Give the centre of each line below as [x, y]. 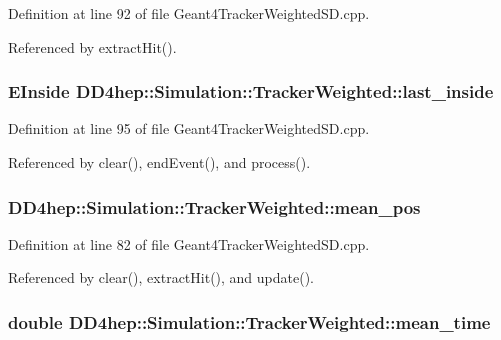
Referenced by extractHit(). [92, 46]
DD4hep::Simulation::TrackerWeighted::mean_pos [214, 206]
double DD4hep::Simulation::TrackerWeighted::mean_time [249, 321]
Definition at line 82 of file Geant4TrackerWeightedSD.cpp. [189, 243]
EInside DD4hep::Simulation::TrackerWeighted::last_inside [251, 91]
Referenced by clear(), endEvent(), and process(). [159, 162]
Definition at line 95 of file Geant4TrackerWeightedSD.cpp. [189, 128]
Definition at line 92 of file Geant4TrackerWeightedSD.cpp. [189, 13]
